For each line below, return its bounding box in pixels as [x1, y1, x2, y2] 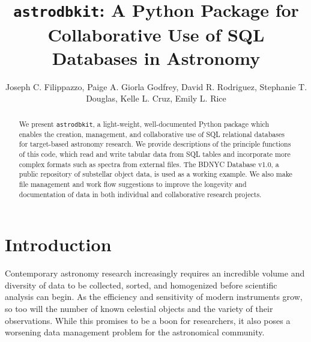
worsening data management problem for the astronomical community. [5, 326, 265, 338]
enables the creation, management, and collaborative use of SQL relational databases [19, 129, 285, 139]
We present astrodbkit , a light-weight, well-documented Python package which [19, 118, 269, 129]
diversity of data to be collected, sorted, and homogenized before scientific [5, 278, 277, 291]
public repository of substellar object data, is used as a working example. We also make [19, 169, 292, 179]
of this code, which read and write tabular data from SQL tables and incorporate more [19, 149, 291, 159]
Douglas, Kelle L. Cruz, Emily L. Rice [86, 92, 226, 105]
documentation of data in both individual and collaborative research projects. [19, 189, 262, 199]
